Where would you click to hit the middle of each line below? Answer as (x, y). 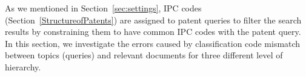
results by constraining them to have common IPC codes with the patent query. (153, 32)
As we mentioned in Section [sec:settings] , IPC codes (103, 8)
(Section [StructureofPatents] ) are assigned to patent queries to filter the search (153, 20)
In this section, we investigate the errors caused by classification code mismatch (153, 43)
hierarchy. (23, 66)
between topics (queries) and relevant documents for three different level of (144, 55)
